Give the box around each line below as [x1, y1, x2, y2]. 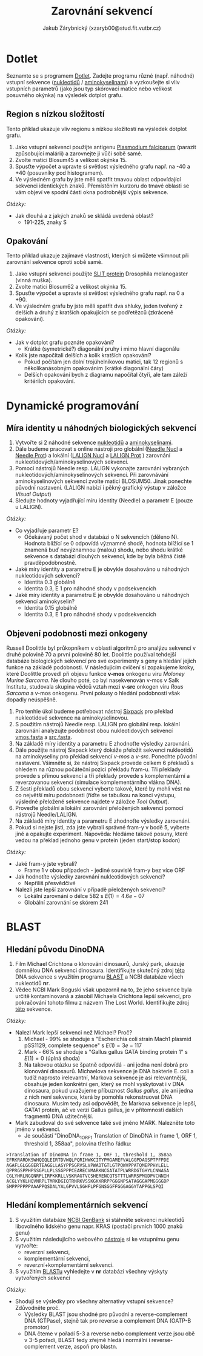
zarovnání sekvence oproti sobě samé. [6, 258, 103, 266]
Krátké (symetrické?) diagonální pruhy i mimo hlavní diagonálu [24, 345, 180, 352]
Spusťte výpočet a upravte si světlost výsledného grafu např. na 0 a [15, 289, 185, 297]
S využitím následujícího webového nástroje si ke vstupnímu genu [15, 1235, 180, 1243]
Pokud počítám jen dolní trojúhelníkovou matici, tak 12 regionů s [24, 358, 184, 365]
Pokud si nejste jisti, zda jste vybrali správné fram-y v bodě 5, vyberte [15, 824, 190, 831]
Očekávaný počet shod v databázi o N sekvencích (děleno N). [24, 533, 179, 541]
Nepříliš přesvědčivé [24, 880, 76, 887]
